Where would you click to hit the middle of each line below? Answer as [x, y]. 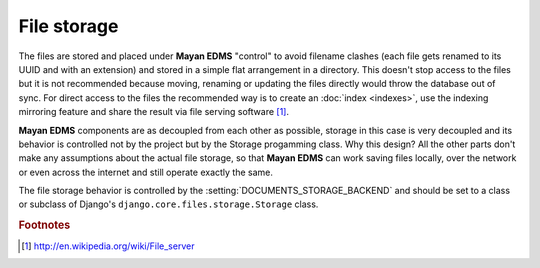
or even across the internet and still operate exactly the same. [146, 172]
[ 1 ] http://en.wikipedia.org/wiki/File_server [108, 246]
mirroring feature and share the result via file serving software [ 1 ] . [154, 112]
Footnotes [44, 225]
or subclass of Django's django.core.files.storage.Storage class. [168, 204]
